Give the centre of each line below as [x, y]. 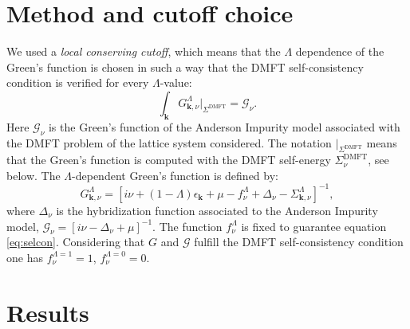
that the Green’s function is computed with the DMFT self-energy [169, 160]
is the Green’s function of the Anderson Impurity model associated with [224, 126]
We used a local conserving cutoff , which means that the [144, 51]
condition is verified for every [78, 82]
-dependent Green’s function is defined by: [175, 175]
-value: [176, 82]
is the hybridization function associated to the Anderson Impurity [217, 210]
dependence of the [340, 51]
